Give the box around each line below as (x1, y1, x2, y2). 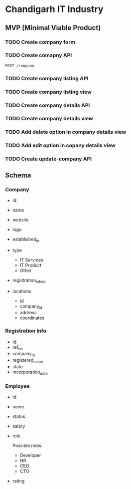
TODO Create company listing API (5, 75, 89, 82)
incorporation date (12, 369, 48, 376)
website (12, 216, 29, 222)
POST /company (5, 63, 35, 68)
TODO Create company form (5, 39, 76, 46)
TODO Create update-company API (5, 155, 92, 162)
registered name (12, 357, 43, 364)
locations (12, 288, 31, 294)
